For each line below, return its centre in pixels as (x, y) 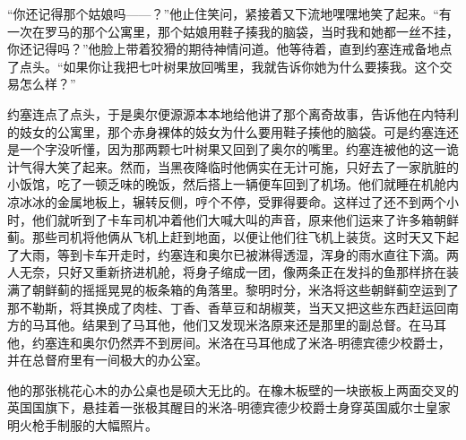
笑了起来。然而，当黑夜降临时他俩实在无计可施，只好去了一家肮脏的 (258, 166)
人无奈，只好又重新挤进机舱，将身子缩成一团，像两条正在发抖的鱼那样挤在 (227, 272)
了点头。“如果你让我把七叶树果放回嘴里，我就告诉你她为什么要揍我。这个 (224, 66)
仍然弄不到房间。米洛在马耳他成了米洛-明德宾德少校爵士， (279, 342)
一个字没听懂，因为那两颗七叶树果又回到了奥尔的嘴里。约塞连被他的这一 (233, 149)
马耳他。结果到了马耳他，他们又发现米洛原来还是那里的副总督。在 (226, 325)
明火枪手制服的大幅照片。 (82, 425)
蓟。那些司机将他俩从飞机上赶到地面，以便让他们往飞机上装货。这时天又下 (227, 237)
